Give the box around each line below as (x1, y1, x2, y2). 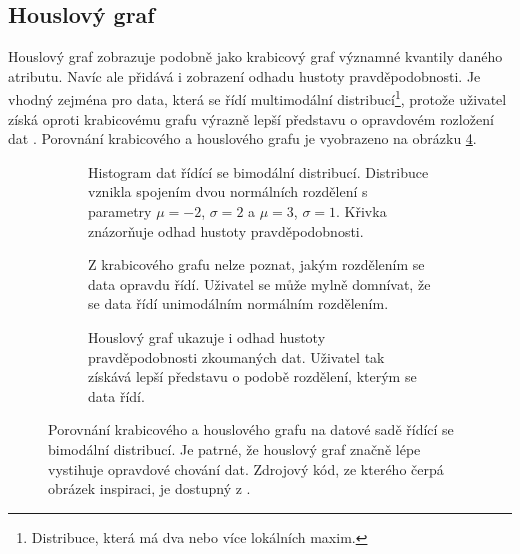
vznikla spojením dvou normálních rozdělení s (88, 181, 368, 202)
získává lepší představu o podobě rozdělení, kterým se (88, 366, 417, 387)
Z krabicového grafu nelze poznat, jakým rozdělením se (88, 254, 425, 275)
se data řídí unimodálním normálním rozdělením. (88, 293, 389, 314)
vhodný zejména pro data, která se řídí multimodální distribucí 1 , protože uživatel (8, 86, 507, 110)
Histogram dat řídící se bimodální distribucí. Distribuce (88, 161, 429, 182)
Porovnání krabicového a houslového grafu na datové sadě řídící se (48, 419, 454, 440)
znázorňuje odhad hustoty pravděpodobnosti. (88, 220, 364, 241)
